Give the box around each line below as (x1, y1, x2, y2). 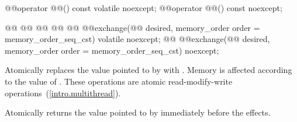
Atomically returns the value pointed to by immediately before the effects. (5, 106, 271, 118)
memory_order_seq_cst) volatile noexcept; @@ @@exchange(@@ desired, (5, 33, 270, 45)
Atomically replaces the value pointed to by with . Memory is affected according (5, 64, 292, 76)
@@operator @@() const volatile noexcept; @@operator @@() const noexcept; (5, 2, 282, 13)
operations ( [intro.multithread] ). (5, 86, 121, 99)
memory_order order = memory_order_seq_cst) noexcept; (5, 44, 219, 56)
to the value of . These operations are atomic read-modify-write (5, 75, 233, 87)
